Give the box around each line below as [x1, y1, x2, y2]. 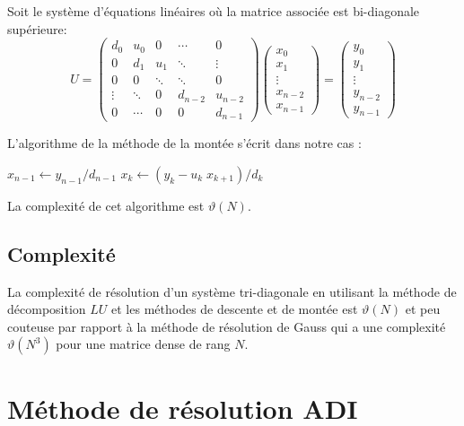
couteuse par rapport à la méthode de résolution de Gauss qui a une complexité [7, 317, 446, 335]
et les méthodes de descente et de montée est [111, 300, 358, 318]
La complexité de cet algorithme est [7, 196, 205, 214]
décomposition [7, 300, 86, 318]
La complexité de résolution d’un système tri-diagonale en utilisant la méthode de [7, 282, 457, 300]
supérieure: [7, 19, 67, 38]
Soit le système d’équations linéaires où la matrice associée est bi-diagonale [7, 2, 420, 20]
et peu [405, 300, 441, 318]
